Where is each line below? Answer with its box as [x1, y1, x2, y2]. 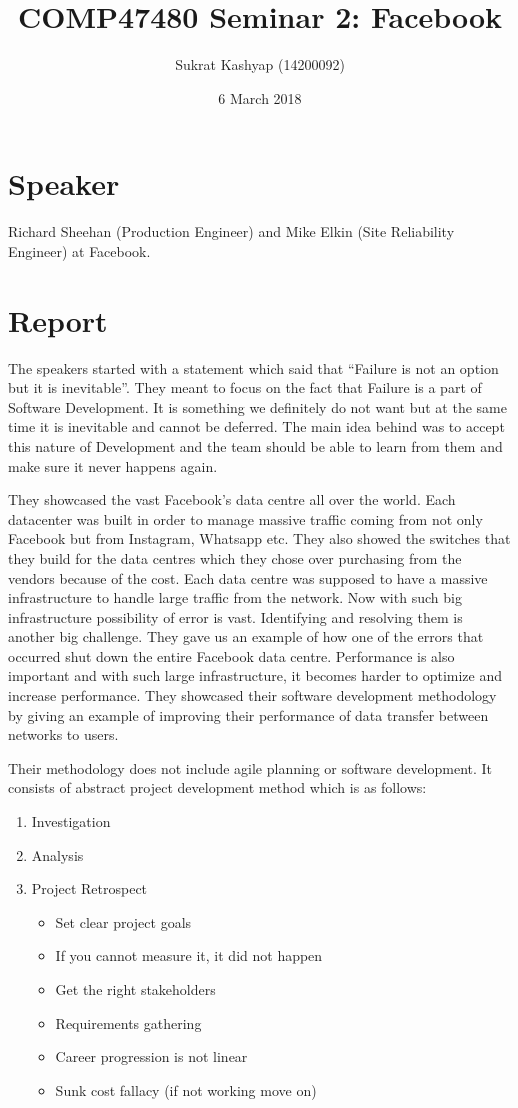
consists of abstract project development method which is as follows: [8, 777, 427, 798]
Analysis [31, 844, 84, 865]
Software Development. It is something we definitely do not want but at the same [8, 396, 507, 417]
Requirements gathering [55, 1012, 202, 1033]
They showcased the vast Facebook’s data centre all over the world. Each [8, 489, 456, 510]
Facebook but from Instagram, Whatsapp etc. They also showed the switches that [8, 528, 511, 549]
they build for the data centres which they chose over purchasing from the [8, 547, 462, 568]
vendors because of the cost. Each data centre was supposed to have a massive [8, 567, 488, 588]
